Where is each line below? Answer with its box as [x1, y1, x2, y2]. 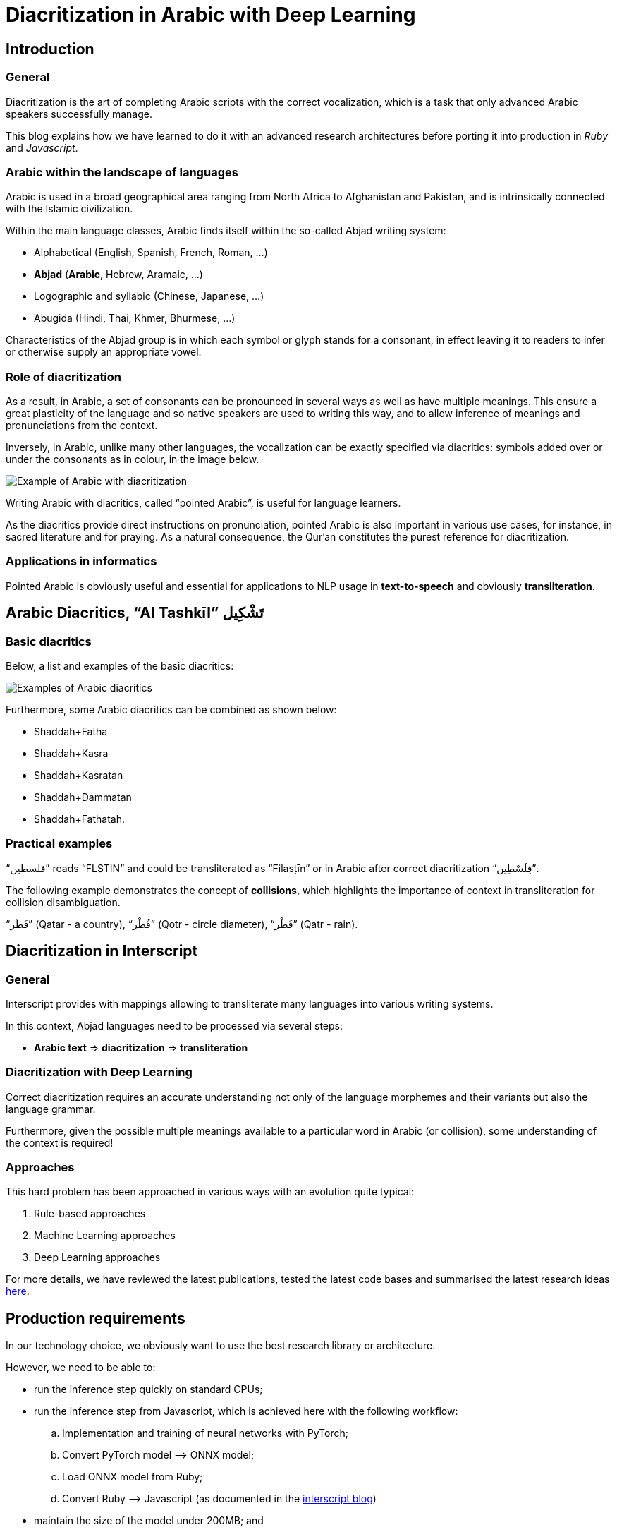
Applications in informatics [6, 554, 157, 569]
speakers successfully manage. [6, 107, 153, 120]
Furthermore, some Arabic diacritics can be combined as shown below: [6, 704, 337, 716]
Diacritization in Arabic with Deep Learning [6, 3, 416, 27]
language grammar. [6, 1102, 96, 1115]
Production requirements [6, 1309, 185, 1327]
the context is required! [6, 1136, 114, 1149]
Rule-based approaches [34, 1207, 146, 1220]
